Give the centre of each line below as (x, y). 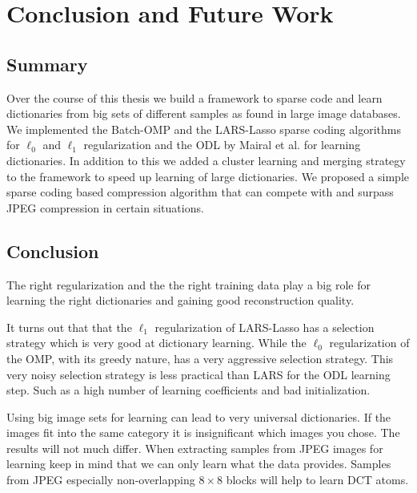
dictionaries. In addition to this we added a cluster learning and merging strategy (206, 160)
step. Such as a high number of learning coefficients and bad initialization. (188, 390)
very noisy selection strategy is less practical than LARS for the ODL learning (198, 374)
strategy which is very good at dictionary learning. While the (156, 343)
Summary (47, 64)
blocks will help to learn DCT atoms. (317, 480)
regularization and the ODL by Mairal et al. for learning (222, 145)
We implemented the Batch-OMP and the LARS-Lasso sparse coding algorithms (204, 129)
